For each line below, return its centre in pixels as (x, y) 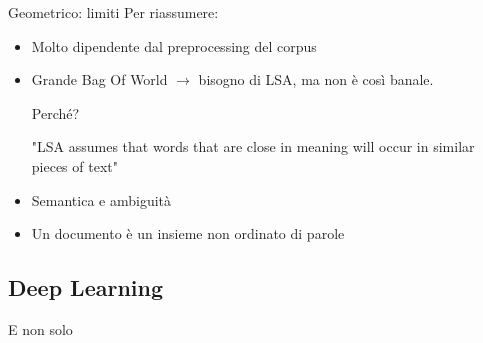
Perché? (55, 112)
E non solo (40, 328)
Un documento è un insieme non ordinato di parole (188, 233)
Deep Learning (86, 287)
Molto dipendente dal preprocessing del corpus (174, 45)
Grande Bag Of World (99, 79)
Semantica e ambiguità (101, 199)
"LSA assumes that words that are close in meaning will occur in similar (253, 146)
